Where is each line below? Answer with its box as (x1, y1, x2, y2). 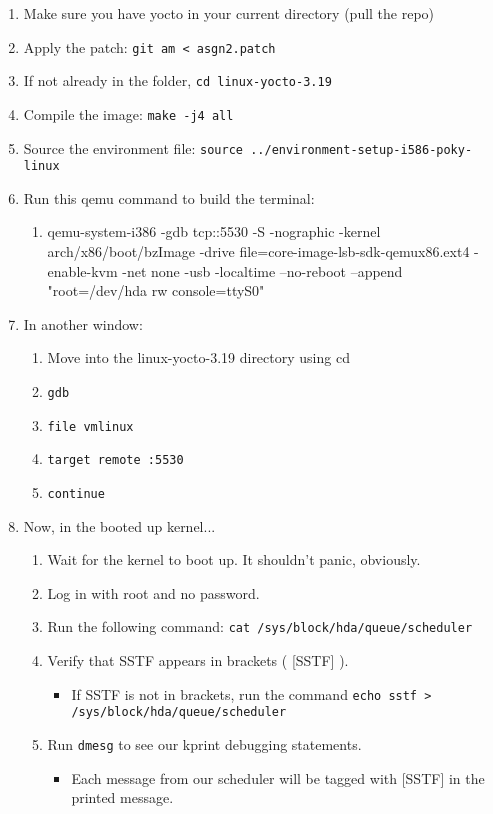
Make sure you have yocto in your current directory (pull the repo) (23, 3, 435, 23)
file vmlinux (47, 419, 134, 434)
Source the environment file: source (23, 137, 243, 158)
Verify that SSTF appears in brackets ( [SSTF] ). (47, 650, 349, 671)
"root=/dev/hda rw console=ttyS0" (47, 280, 265, 301)
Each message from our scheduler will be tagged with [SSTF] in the (71, 767, 485, 788)
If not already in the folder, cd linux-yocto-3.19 (23, 70, 332, 91)
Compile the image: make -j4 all (23, 103, 234, 124)
